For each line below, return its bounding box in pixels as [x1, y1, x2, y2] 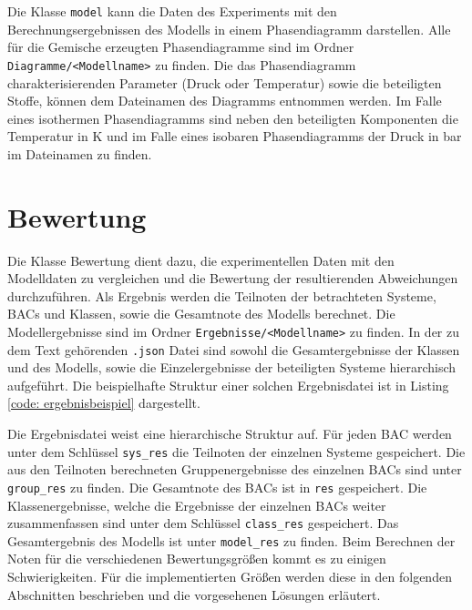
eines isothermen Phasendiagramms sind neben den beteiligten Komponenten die [7, 108, 458, 127]
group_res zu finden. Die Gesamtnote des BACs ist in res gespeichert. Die [7, 477, 427, 496]
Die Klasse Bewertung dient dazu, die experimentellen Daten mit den [7, 250, 395, 269]
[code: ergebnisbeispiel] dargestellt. [7, 393, 200, 412]
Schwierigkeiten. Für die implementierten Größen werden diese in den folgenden [7, 567, 452, 586]
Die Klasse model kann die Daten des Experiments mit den [7, 2, 337, 20]
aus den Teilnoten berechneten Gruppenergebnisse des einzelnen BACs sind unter [7, 460, 462, 479]
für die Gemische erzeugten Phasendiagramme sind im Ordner [7, 37, 354, 56]
